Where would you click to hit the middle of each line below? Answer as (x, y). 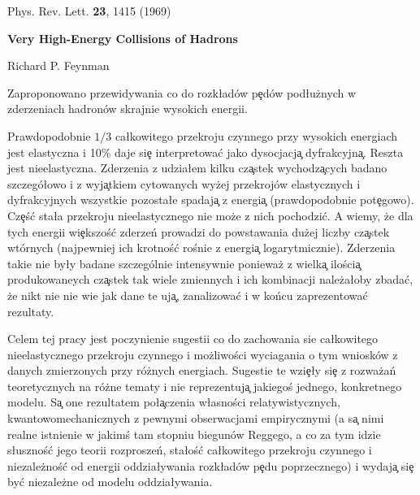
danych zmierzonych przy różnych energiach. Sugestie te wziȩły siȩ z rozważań (202, 370)
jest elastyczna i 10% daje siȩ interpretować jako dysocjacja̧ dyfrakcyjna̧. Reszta (206, 152)
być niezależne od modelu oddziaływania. (110, 482)
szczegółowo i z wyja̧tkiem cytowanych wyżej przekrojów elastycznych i (184, 183)
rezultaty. (31, 311)
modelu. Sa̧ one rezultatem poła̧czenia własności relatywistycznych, (174, 402)
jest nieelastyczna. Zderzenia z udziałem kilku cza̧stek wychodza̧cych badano (197, 168)
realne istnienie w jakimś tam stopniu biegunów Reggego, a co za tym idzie (194, 434)
